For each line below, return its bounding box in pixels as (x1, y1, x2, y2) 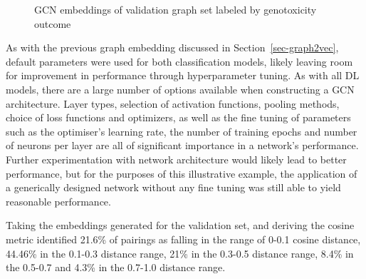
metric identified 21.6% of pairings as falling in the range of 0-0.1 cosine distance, (6, 231, 361, 246)
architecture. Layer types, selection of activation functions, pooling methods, (6, 96, 340, 111)
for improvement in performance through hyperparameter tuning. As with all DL (6, 68, 360, 83)
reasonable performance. (6, 193, 111, 208)
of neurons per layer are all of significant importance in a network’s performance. (6, 138, 359, 153)
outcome (34, 16, 71, 31)
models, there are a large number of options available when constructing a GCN (6, 81, 355, 96)
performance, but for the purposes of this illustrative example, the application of (6, 166, 357, 181)
